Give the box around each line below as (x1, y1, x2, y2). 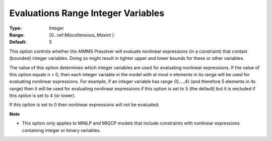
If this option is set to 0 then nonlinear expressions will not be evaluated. (9, 102, 160, 108)
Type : (9, 25, 22, 31)
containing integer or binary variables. (22, 127, 101, 133)
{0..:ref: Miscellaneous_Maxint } (49, 32, 114, 38)
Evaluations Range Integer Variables (9, 8, 165, 19)
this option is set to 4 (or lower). (9, 93, 76, 99)
